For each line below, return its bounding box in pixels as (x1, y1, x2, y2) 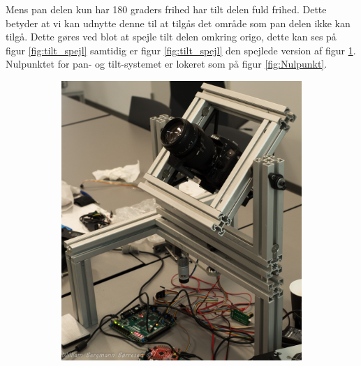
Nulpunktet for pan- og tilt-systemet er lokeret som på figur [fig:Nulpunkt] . (6, 56, 327, 71)
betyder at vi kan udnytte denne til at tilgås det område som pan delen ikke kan (6, 15, 351, 30)
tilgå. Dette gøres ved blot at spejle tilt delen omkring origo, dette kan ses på (6, 29, 337, 44)
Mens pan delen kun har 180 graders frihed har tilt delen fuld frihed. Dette (6, 2, 327, 16)
